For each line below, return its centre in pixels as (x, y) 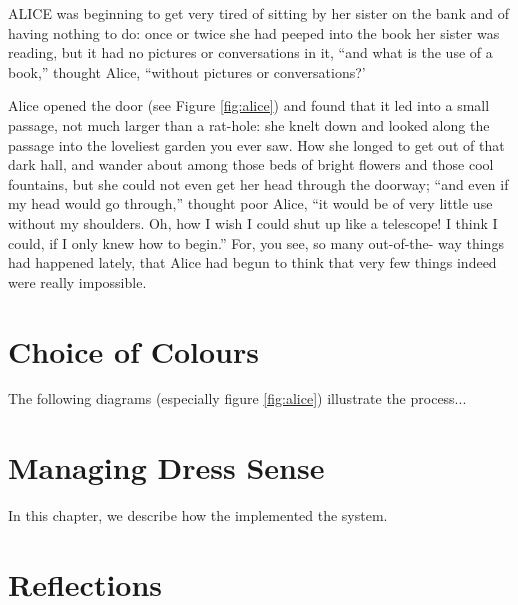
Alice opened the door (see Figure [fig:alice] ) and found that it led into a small (249, 105)
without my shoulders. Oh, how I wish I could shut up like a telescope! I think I (253, 222)
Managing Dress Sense (166, 467)
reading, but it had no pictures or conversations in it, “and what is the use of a (250, 52)
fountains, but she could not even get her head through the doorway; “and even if (258, 183)
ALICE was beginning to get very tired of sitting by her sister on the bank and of (258, 13)
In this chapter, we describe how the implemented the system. (198, 515)
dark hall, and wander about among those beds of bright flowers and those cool (251, 164)
